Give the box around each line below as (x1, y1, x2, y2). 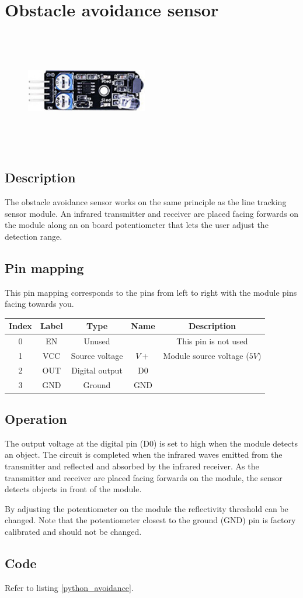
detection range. (5, 230, 62, 242)
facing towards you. (5, 298, 74, 310)
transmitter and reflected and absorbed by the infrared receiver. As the (5, 460, 259, 472)
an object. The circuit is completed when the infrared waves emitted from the (5, 448, 283, 461)
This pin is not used (176, 335, 248, 347)
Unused (83, 335, 110, 347)
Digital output (71, 364, 123, 376)
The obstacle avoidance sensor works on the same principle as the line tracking (5, 195, 287, 208)
